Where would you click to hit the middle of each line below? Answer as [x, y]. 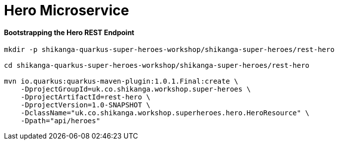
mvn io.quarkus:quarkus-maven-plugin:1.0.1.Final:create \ [121, 81]
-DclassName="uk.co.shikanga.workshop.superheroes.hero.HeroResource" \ [165, 113]
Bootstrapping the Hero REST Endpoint [69, 32]
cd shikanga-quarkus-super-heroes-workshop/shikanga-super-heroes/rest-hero [157, 66]
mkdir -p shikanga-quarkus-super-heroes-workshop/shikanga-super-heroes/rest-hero [169, 50]
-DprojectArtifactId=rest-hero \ [86, 97]
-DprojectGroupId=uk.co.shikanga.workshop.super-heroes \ [136, 89]
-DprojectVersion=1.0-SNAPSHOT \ [86, 105]
